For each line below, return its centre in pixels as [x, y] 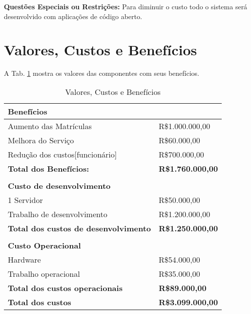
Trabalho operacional [44, 273]
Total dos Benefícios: [49, 168]
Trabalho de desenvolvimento [58, 214]
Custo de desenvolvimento [59, 185]
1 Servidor [25, 200]
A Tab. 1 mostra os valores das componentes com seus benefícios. [102, 73]
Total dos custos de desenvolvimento [80, 228]
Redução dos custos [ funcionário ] [63, 154]
